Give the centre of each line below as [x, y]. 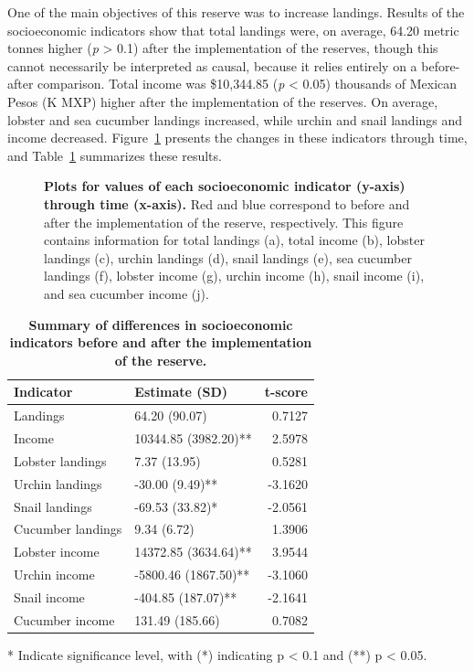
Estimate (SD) [181, 392]
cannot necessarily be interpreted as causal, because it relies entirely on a [212, 65]
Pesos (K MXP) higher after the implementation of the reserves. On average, [223, 101]
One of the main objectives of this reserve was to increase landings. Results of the [236, 12]
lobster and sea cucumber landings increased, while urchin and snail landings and [235, 119]
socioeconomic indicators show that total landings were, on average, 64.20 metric [233, 30]
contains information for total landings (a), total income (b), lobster [234, 240]
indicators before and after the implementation [161, 342]
